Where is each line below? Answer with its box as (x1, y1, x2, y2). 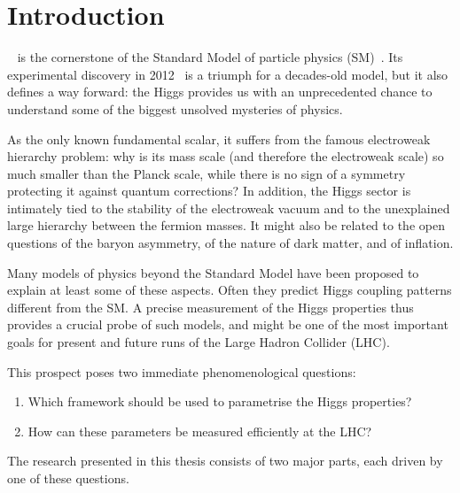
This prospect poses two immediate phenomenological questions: (7, 362, 356, 381)
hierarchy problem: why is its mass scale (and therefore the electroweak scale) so (7, 147, 444, 166)
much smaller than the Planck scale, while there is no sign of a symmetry (7, 164, 406, 182)
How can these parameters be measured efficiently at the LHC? (27, 421, 372, 440)
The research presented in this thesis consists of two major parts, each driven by (7, 451, 443, 470)
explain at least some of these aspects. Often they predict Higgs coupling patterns (7, 281, 452, 299)
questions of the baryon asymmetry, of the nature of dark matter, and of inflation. (7, 234, 454, 252)
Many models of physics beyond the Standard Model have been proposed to (7, 263, 419, 281)
